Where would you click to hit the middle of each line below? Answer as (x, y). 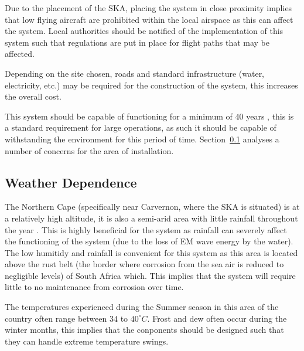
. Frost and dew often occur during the (217, 318)
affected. (20, 54)
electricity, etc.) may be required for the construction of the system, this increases (151, 85)
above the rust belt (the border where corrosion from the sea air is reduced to (144, 264)
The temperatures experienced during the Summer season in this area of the (142, 307)
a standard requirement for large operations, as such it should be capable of (141, 127)
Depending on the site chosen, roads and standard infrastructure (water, (135, 73)
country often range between (56, 318)
